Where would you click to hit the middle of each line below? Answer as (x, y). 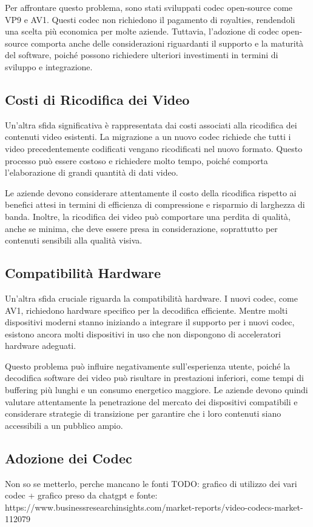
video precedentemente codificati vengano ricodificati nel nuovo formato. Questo (154, 148)
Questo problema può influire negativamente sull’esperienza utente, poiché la (148, 366)
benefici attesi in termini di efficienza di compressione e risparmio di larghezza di (155, 204)
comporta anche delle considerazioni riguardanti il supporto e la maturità (167, 43)
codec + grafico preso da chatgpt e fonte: (81, 495)
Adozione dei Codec (69, 458)
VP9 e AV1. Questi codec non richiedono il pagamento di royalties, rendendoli (150, 19)
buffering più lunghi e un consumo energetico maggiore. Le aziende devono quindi (156, 390)
